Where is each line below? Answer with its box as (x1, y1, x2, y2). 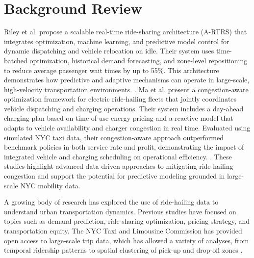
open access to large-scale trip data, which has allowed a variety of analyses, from (4, 235, 249, 245)
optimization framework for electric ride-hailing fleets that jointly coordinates (4, 94, 237, 104)
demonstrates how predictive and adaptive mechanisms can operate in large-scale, (4, 75, 250, 85)
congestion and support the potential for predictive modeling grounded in (4, 171, 225, 181)
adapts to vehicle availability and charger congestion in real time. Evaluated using (4, 123, 251, 133)
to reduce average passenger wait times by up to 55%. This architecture (4, 65, 219, 75)
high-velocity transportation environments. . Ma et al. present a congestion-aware (4, 84, 249, 94)
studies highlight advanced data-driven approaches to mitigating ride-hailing (4, 161, 233, 171)
